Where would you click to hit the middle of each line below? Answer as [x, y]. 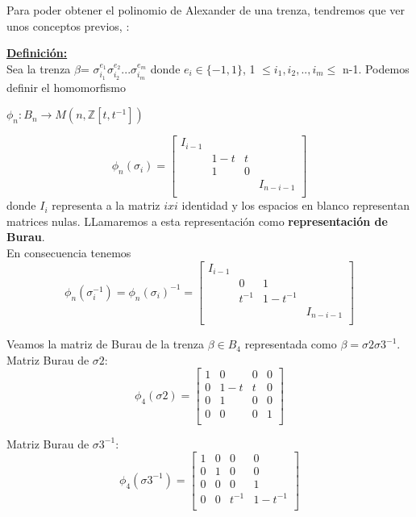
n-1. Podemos [376, 68]
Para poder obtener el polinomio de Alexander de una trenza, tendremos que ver [206, 10]
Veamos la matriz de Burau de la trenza [105, 344]
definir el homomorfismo [66, 87]
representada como [291, 344]
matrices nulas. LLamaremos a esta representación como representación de [197, 221]
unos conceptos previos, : [68, 25]
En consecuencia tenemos [69, 253]
